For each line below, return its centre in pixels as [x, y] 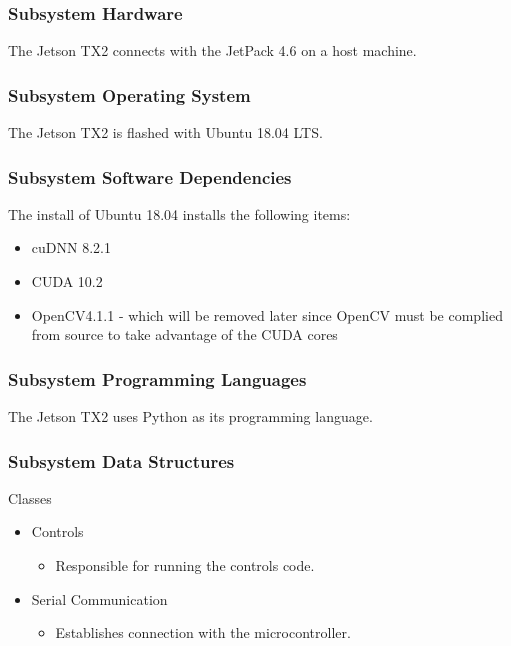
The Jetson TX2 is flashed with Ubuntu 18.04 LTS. [165, 132]
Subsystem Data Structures [121, 460]
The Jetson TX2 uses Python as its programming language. [190, 416]
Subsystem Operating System [129, 94]
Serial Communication [99, 598]
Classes [30, 497]
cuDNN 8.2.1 [71, 247]
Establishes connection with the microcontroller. [203, 632]
